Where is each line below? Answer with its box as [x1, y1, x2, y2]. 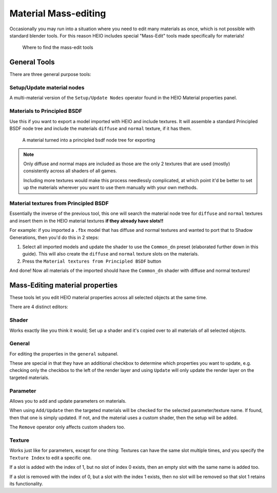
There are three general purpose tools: [9, 71, 92, 77]
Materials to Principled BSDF [9, 108, 82, 115]
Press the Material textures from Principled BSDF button [22, 258, 162, 264]
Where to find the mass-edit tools [22, 44, 93, 51]
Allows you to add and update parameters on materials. [9, 398, 127, 404]
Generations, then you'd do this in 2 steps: [9, 234, 100, 241]
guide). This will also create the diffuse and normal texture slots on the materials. [22, 251, 200, 257]
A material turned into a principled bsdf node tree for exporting [22, 137, 155, 143]
